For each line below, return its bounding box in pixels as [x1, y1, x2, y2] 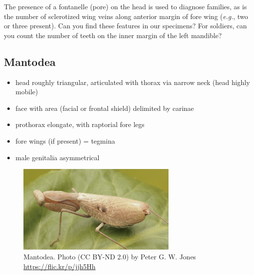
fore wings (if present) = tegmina [15, 135, 115, 146]
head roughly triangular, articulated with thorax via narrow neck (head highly [15, 77, 250, 87]
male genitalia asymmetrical [15, 152, 100, 162]
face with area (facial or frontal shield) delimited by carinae [15, 103, 194, 113]
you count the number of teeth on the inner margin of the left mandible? [4, 30, 222, 40]
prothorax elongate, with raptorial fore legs [15, 119, 145, 129]
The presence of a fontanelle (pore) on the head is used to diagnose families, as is [4, 1, 247, 11]
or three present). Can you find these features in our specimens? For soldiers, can [4, 21, 247, 31]
